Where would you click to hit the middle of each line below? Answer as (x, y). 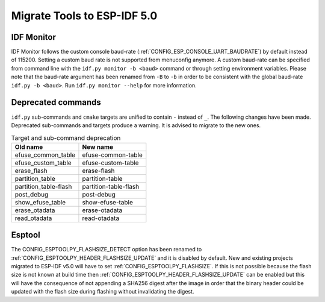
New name (98, 146)
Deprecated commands (56, 102)
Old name (29, 146)
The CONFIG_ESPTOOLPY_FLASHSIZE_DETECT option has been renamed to (107, 250)
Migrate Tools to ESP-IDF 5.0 (84, 16)
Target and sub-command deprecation (66, 137)
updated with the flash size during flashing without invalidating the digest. (103, 292)
